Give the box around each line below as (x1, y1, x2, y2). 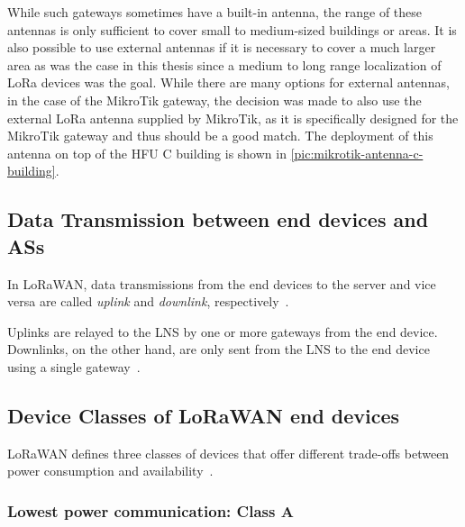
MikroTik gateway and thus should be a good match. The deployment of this (7, 126, 433, 145)
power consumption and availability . (7, 461, 214, 480)
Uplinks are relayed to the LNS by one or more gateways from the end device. (7, 322, 438, 341)
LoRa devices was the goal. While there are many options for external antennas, (7, 73, 450, 92)
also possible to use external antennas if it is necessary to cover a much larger (7, 38, 436, 57)
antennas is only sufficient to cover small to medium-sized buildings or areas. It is (7, 20, 457, 39)
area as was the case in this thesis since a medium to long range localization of (7, 55, 442, 74)
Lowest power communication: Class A (7, 499, 294, 522)
